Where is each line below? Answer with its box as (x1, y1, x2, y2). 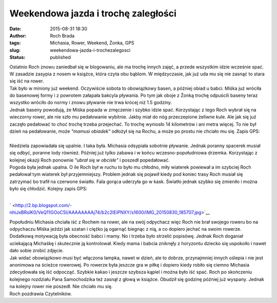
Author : (9, 32, 27, 38)
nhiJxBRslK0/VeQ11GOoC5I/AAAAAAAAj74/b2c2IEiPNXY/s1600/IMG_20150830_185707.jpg (9, 209, 202, 215)
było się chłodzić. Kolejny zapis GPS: (9, 186, 87, 192)
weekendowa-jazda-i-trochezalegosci (50, 47, 131, 53)
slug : (9, 47, 21, 53)
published (50, 54, 71, 60)
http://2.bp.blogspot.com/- (15, 202, 72, 208)
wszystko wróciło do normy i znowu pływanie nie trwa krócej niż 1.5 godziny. (9, 99, 172, 106)
